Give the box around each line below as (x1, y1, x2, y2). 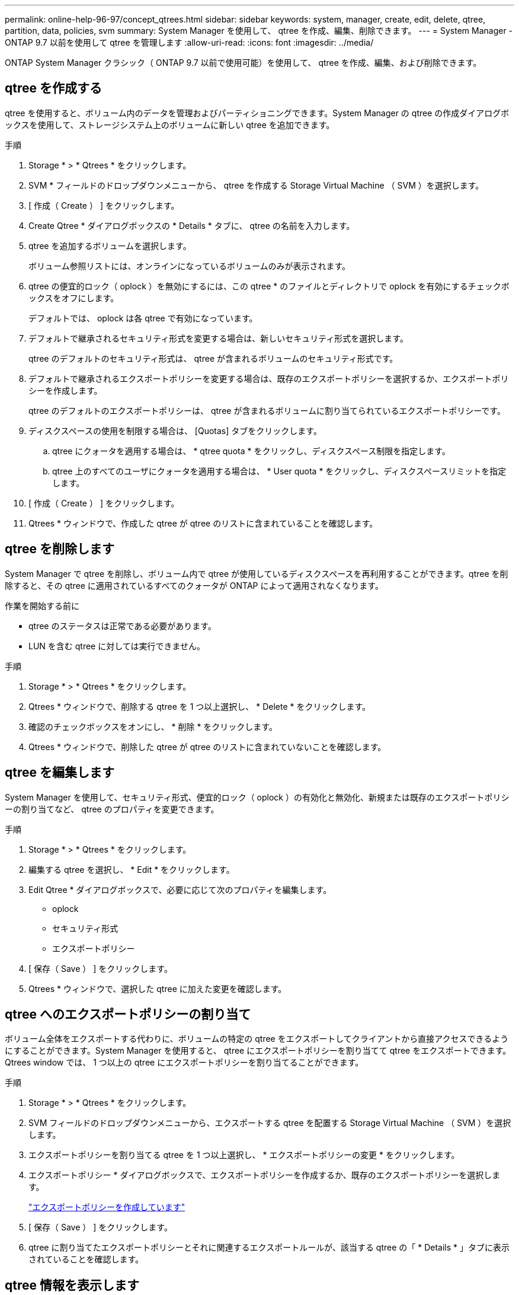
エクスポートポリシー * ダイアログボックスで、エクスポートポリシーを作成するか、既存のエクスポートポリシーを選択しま (28, 1170, 501, 1181)
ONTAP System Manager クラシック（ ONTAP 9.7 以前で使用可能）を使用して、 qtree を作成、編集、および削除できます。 (5, 58, 482, 68)
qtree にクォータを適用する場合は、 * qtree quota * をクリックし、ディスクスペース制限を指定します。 (52, 445, 450, 456)
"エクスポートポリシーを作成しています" (28, 1202, 185, 1213)
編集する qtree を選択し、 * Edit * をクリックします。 (28, 864, 235, 875)
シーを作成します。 (28, 385, 102, 395)
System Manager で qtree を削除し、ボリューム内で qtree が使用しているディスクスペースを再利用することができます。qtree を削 (5, 568, 508, 579)
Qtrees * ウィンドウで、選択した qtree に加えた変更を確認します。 (28, 983, 287, 994)
